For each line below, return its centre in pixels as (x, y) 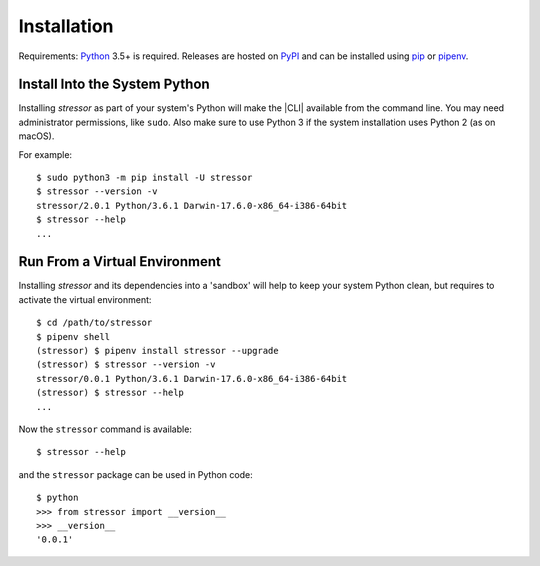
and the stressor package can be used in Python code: (136, 474)
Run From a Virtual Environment (120, 261)
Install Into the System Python (114, 84)
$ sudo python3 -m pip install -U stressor (144, 178)
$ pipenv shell (73, 336)
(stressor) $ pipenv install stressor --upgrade (157, 351)
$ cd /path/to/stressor (94, 323)
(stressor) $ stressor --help (110, 393)
